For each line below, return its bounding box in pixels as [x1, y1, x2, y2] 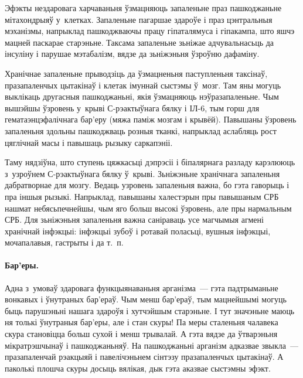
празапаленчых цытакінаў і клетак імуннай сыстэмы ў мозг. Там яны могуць [5, 79, 281, 91]
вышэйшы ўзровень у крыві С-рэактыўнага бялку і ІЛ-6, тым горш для [5, 101, 260, 114]
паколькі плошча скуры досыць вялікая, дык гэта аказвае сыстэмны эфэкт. [5, 362, 271, 374]
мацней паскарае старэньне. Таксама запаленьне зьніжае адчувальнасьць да [5, 36, 274, 48]
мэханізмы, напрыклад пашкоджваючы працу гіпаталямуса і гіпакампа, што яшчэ [5, 25, 295, 37]
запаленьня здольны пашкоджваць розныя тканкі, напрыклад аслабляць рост [5, 124, 277, 137]
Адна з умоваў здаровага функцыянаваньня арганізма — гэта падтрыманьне [5, 281, 278, 294]
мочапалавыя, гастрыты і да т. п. [5, 236, 124, 248]
